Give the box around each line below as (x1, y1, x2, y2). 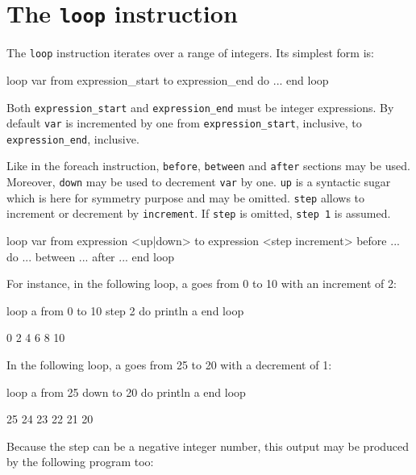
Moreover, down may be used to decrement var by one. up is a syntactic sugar (6, 173, 391, 190)
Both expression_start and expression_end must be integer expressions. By (6, 98, 394, 115)
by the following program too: (6, 453, 154, 470)
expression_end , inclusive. (6, 130, 139, 147)
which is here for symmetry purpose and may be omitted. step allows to (6, 189, 365, 206)
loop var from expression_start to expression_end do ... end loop (6, 71, 329, 88)
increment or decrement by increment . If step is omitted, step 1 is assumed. (6, 205, 391, 222)
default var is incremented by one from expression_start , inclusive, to (6, 115, 362, 131)
